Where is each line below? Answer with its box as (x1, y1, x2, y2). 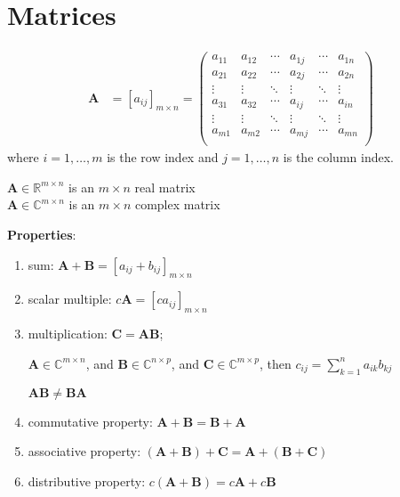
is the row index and (107, 148, 219, 167)
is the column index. (283, 148, 394, 167)
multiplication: (28, 324, 108, 343)
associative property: (28, 442, 141, 460)
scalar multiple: (28, 289, 112, 308)
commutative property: (28, 411, 153, 430)
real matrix (134, 177, 196, 196)
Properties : (7, 225, 76, 244)
